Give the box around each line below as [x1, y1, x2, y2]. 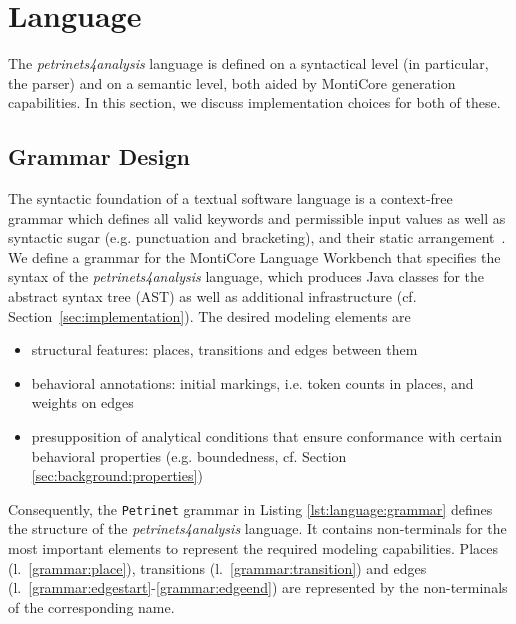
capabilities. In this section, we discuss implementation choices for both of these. [8, 92, 501, 113]
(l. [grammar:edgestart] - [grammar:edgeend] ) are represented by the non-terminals [8, 577, 508, 598]
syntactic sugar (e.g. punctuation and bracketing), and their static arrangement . [8, 227, 506, 248]
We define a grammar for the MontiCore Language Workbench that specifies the [8, 246, 501, 267]
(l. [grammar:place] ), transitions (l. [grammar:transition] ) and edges [8, 557, 427, 578]
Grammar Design [8, 141, 190, 172]
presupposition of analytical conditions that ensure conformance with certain [31, 426, 503, 447]
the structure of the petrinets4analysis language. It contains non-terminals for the [8, 518, 507, 539]
